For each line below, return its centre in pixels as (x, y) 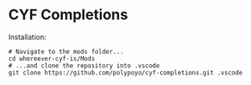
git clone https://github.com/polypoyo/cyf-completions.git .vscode (125, 73)
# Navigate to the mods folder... (66, 51)
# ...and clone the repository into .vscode (84, 66)
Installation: (27, 37)
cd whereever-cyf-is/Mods (51, 59)
